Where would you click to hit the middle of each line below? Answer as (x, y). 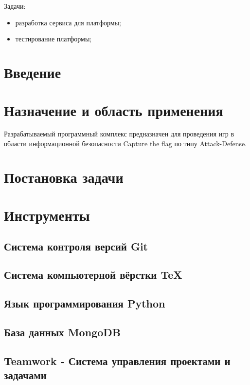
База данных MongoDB (62, 332)
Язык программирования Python (85, 303)
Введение (33, 72)
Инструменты (47, 215)
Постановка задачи (64, 177)
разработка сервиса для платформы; (68, 22)
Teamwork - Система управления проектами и (117, 360)
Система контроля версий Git (76, 246)
